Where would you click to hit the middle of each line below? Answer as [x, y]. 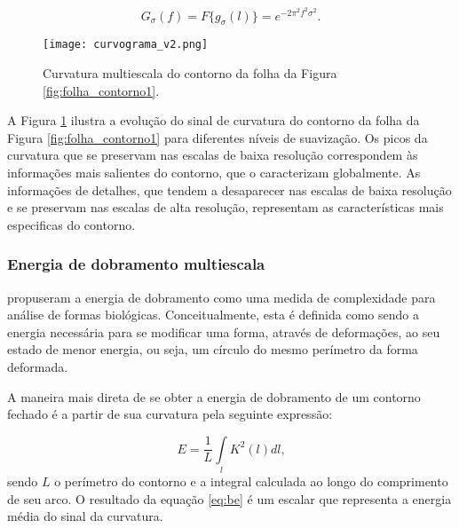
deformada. [38, 367]
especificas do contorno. [71, 224]
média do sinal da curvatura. [85, 516]
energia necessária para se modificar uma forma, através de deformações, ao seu [224, 331]
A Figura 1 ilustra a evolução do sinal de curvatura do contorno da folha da [214, 120]
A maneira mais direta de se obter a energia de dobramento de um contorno [214, 396]
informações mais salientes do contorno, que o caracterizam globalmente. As [214, 173]
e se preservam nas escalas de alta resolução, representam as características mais [226, 207]
